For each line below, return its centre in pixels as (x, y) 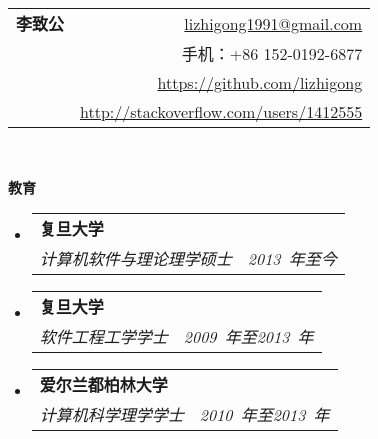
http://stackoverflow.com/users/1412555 (221, 111)
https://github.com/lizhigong (260, 82)
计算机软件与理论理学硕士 (135, 259)
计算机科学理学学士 (111, 415)
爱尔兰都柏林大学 (103, 385)
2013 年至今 (292, 259)
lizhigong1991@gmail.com (273, 23)
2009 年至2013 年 (248, 337)
